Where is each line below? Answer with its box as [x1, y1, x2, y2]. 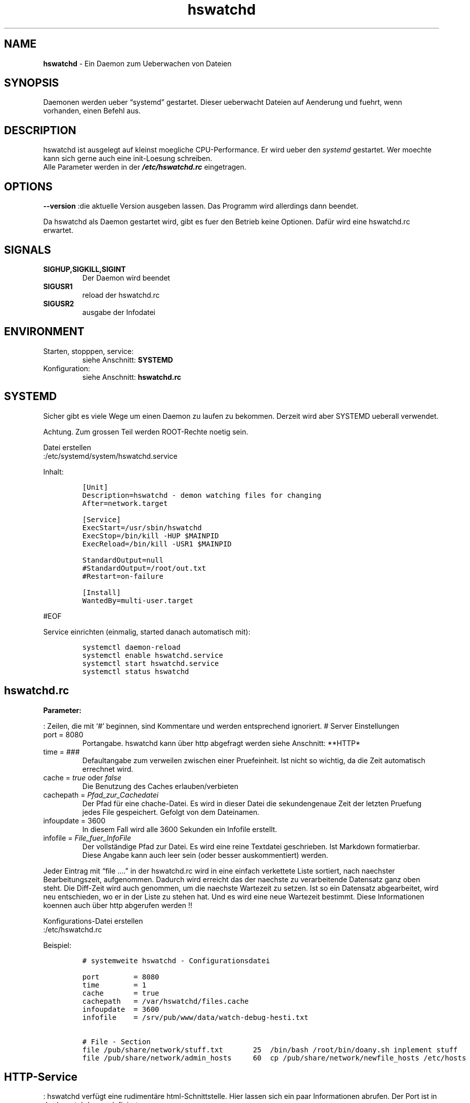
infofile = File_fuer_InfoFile [43, 833, 132, 842]
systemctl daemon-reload [82, 643, 181, 651]
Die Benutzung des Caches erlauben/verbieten [82, 781, 239, 791]
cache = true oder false [43, 773, 121, 782]
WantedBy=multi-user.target [82, 596, 193, 605]
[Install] [82, 588, 121, 597]
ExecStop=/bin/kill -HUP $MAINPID [82, 531, 219, 540]
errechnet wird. [82, 764, 134, 773]
